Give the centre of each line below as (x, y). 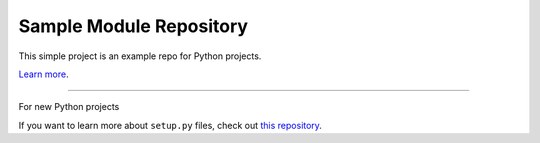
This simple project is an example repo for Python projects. (140, 56)
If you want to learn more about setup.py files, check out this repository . (170, 125)
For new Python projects (69, 107)
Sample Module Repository (133, 26)
